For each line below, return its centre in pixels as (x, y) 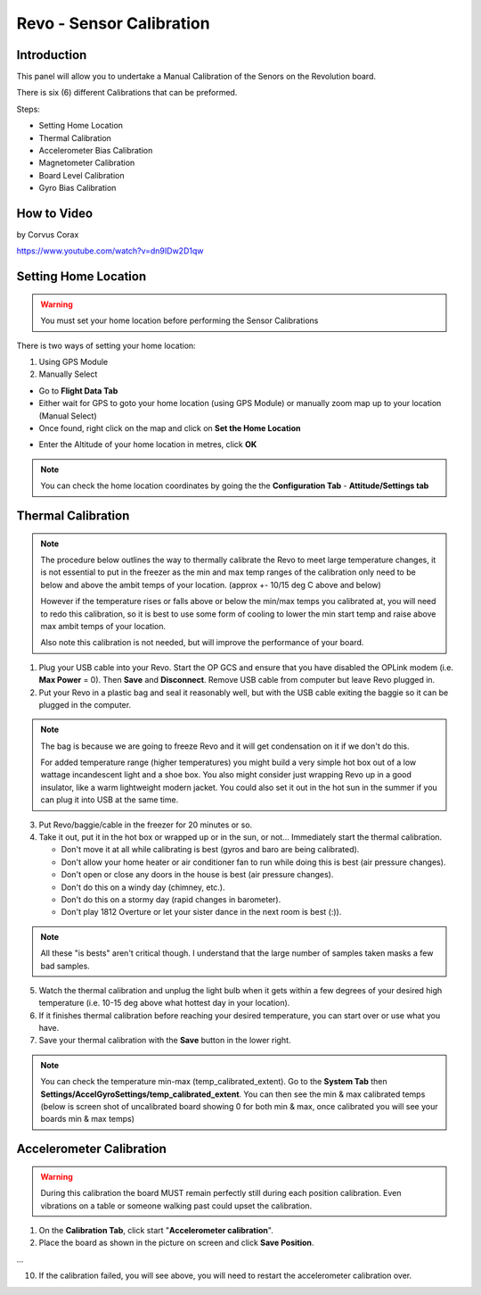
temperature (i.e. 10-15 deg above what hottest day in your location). (164, 1003)
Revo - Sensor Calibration (113, 23)
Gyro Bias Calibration (77, 188)
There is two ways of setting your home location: (106, 345)
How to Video (55, 213)
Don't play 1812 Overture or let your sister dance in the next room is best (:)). (201, 912)
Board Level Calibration (82, 175)
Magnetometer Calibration (87, 163)
